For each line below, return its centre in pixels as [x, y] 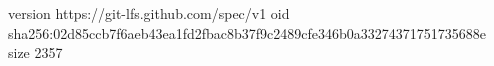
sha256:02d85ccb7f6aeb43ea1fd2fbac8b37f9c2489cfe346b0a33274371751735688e [247, 32]
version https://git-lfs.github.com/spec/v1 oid [149, 13]
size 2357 [35, 52]
